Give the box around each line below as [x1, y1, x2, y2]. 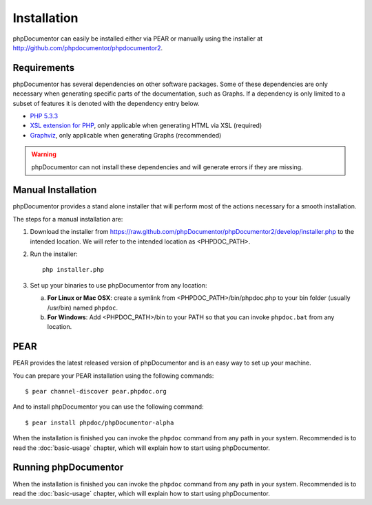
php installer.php [42, 266, 105, 274]
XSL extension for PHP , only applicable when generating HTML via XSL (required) [30, 121, 262, 130]
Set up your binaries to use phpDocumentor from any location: [30, 281, 207, 289]
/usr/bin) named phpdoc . [47, 303, 118, 312]
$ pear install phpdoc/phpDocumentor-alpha [25, 418, 174, 427]
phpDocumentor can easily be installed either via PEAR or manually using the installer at [12, 34, 263, 43]
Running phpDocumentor [12, 462, 124, 473]
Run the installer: [30, 250, 79, 258]
